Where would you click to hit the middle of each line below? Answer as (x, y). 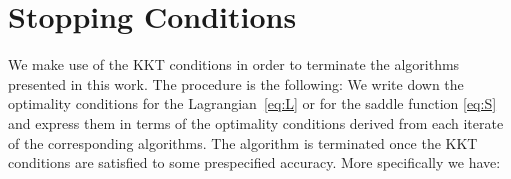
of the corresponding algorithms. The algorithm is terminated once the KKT (243, 142)
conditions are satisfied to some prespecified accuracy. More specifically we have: (254, 162)
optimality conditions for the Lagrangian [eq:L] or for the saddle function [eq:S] (252, 103)
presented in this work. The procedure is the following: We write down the (236, 83)
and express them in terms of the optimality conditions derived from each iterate (256, 122)
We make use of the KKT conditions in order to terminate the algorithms (234, 64)
